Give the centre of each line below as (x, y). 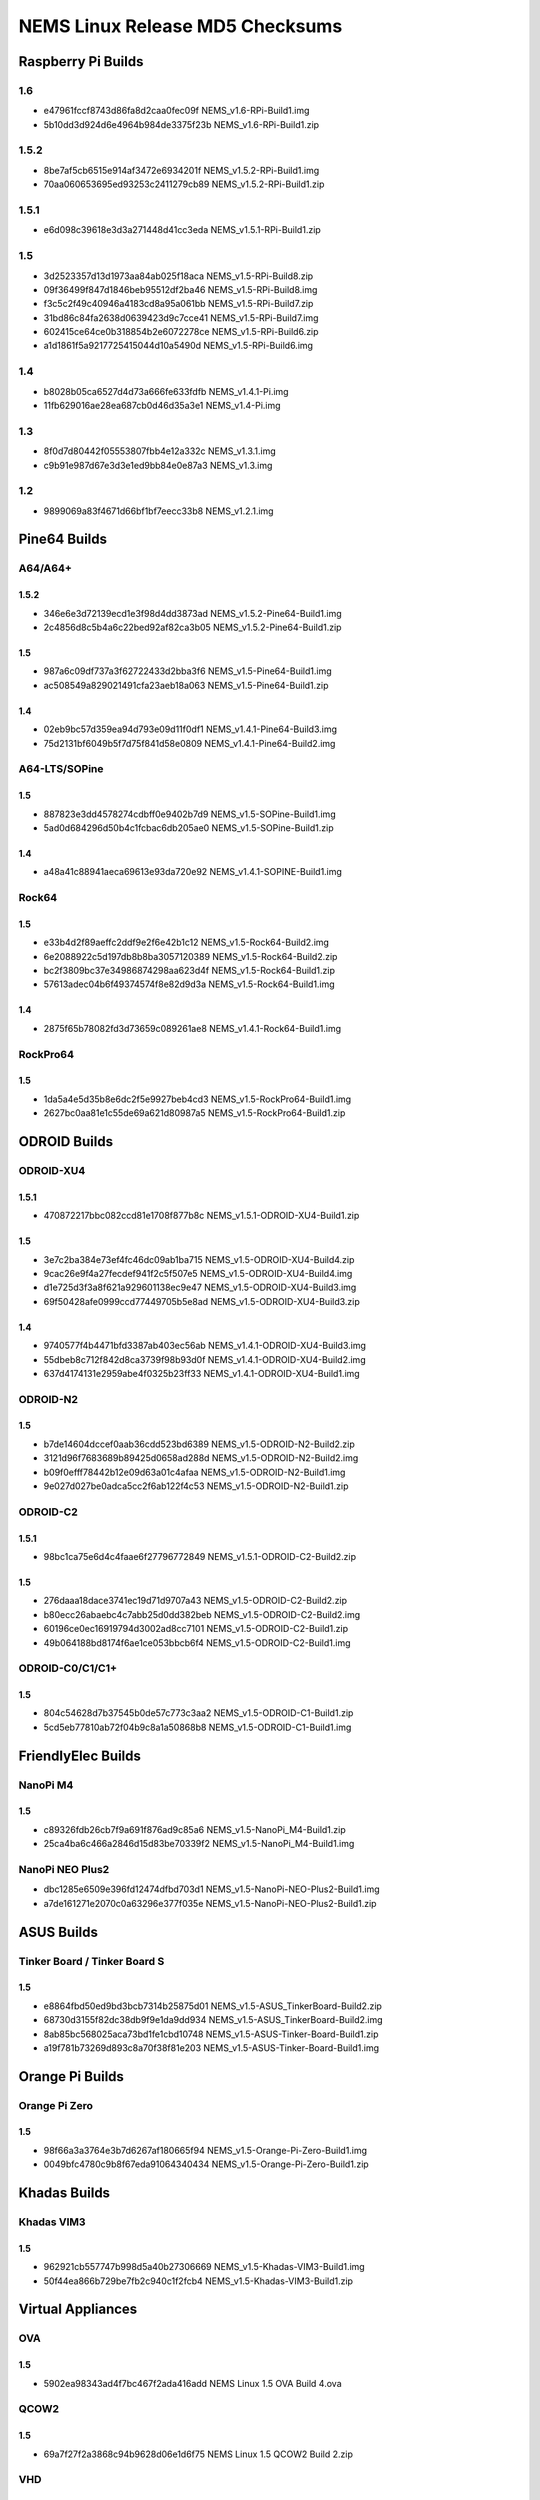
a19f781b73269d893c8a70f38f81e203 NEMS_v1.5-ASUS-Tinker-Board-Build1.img (211, 2047)
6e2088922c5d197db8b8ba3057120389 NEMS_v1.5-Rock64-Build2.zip (190, 956)
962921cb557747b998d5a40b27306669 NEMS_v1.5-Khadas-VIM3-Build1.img (204, 2267)
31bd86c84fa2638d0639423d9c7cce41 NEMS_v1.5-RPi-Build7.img (181, 317)
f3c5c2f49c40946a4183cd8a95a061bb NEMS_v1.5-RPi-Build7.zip (178, 304)
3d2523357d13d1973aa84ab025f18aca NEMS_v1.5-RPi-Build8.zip (178, 276)
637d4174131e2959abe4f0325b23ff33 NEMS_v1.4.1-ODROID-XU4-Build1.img (201, 1373)
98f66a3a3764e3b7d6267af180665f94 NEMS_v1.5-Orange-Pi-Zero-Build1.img (205, 2150)
